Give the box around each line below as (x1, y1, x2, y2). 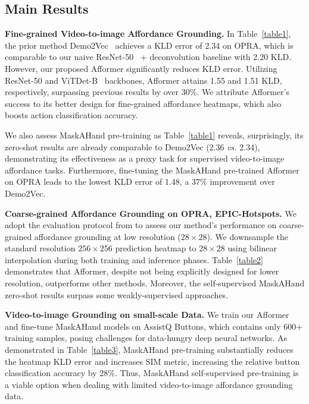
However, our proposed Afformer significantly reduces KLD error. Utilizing (5, 62, 277, 74)
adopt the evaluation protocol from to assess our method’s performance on (5, 219, 277, 231)
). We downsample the (207, 230, 288, 242)
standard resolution (5, 242, 76, 254)
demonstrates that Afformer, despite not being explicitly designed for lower (5, 265, 279, 277)
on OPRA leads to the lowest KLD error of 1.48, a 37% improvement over (5, 175, 275, 188)
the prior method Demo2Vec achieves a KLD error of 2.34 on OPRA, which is (5, 39, 294, 51)
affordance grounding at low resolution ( (34, 230, 181, 242)
